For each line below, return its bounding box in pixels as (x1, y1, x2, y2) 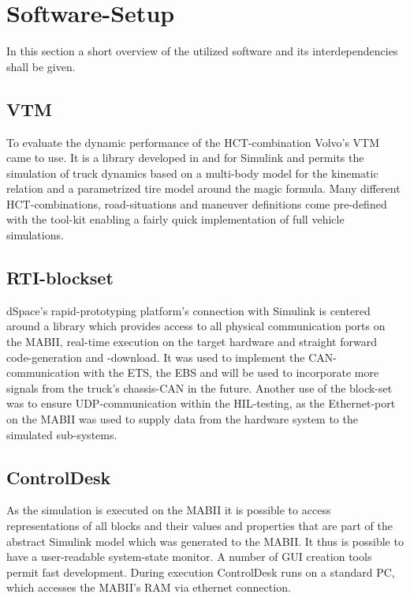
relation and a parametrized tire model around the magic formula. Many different (6, 180, 401, 197)
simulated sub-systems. (6, 426, 117, 442)
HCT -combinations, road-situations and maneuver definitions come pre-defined (6, 195, 387, 212)
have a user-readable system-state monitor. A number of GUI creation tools (6, 548, 372, 565)
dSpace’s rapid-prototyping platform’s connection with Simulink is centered (6, 302, 371, 318)
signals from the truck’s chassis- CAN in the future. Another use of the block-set (6, 379, 393, 396)
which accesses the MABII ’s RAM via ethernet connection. (6, 579, 291, 596)
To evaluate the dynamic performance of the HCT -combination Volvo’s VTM (6, 134, 380, 150)
